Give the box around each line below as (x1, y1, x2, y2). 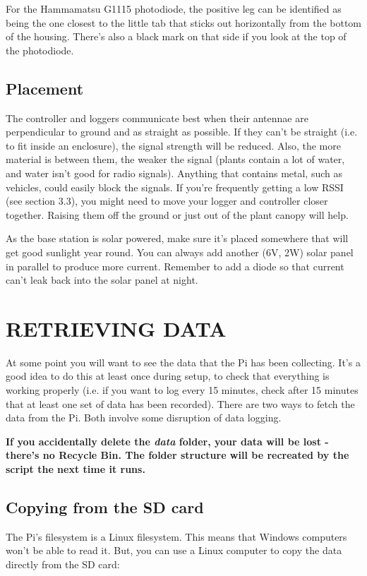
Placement (6, 77, 84, 99)
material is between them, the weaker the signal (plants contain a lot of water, (6, 152, 345, 167)
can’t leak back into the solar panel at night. (6, 272, 198, 287)
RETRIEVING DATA (6, 313, 227, 342)
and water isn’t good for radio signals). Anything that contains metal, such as (6, 165, 342, 180)
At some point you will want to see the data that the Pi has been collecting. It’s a (6, 354, 361, 369)
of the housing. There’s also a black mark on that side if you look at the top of (6, 29, 347, 44)
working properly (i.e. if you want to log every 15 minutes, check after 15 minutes (6, 383, 359, 397)
